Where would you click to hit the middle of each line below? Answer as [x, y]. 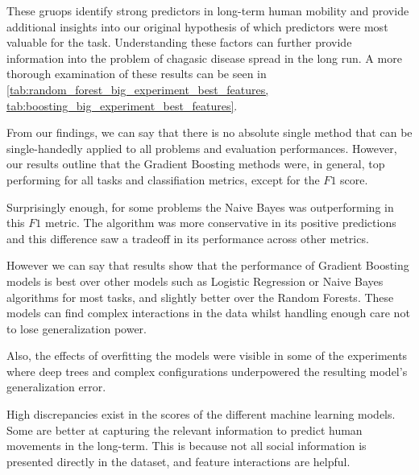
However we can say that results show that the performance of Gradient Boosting [208, 265]
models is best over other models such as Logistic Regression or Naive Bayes [195, 281]
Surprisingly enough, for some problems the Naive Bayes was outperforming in [200, 207]
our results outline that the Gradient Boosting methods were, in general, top [196, 164]
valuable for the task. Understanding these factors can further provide [179, 42]
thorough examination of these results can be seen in [137, 74]
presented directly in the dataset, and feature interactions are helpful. [178, 461]
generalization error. [56, 387]
